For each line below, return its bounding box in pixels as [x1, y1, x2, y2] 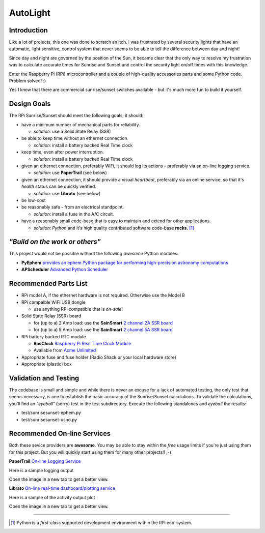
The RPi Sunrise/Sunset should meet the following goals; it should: [9, 113, 144, 118]
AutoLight [9, 7, 51, 18]
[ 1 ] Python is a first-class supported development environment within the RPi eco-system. [10, 519, 192, 526]
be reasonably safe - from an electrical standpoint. [21, 204, 124, 210]
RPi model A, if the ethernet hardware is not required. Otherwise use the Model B [21, 293, 185, 298]
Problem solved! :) [9, 78, 46, 84]
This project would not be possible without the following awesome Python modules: [9, 251, 179, 257]
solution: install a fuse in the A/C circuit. [33, 211, 114, 217]
